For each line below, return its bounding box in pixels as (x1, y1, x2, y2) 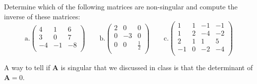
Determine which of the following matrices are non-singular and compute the (4, 1, 238, 11)
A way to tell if (4, 62, 50, 73)
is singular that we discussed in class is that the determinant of (61, 62, 253, 73)
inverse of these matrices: (4, 11, 80, 21)
